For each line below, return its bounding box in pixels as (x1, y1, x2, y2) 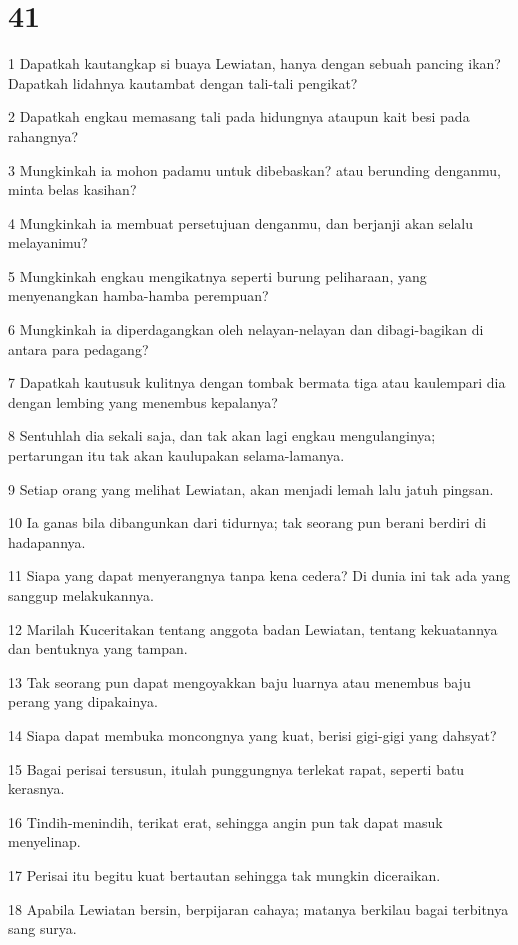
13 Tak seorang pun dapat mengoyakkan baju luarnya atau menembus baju (8, 671, 471, 692)
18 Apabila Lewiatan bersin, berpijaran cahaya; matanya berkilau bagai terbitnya (8, 898, 509, 919)
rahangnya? (8, 125, 79, 146)
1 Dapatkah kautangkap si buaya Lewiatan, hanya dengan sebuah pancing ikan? (8, 53, 501, 74)
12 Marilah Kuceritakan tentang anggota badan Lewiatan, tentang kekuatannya (8, 618, 498, 639)
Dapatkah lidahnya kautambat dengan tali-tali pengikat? (8, 72, 358, 93)
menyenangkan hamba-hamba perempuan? (8, 285, 269, 306)
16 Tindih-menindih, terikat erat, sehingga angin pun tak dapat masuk (8, 811, 443, 832)
